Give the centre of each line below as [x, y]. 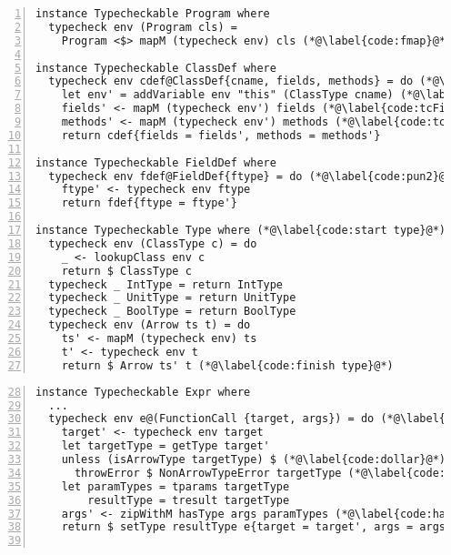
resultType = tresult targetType [189, 500]
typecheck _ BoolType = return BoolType [172, 312]
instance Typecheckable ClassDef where [156, 68]
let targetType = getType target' [165, 446]
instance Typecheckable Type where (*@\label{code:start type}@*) [241, 230]
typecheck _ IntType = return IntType [166, 284]
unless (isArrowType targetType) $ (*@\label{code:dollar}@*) [254, 459]
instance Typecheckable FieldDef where [156, 162]
